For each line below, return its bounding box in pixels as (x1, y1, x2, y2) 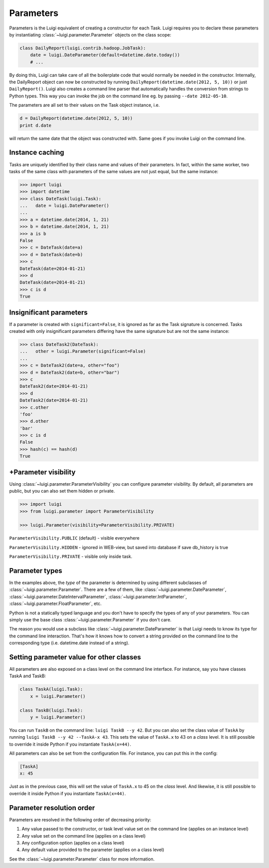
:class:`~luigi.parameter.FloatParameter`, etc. (9, 600, 102, 606)
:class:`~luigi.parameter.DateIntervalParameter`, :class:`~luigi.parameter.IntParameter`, (9, 593, 187, 599)
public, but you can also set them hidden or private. (9, 488, 115, 494)
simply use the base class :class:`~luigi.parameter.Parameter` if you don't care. (9, 616, 172, 622)
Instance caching (9, 148, 64, 157)
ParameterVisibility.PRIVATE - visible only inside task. (9, 554, 133, 560)
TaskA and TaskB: (9, 673, 46, 679)
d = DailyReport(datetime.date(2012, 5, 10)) (19, 115, 133, 121)
